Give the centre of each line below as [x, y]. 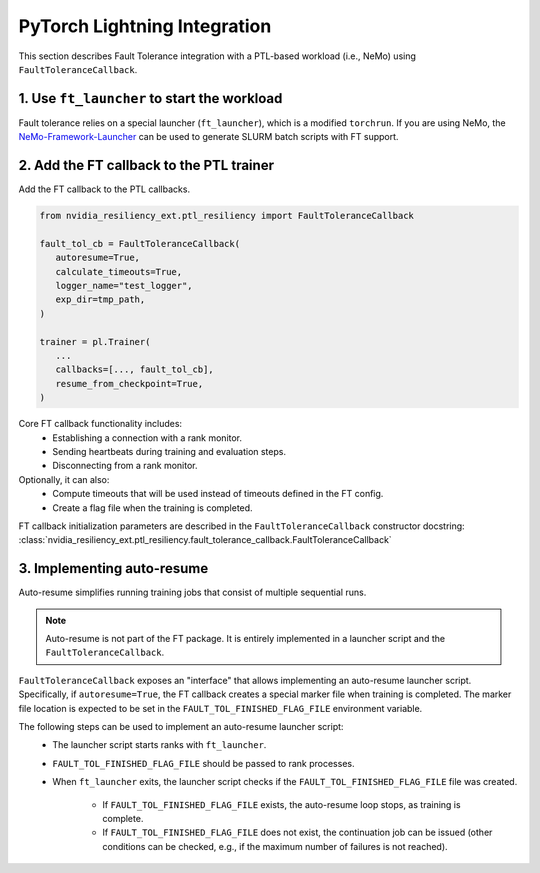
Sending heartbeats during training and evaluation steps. [169, 451]
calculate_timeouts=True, [119, 271]
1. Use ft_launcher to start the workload [150, 98]
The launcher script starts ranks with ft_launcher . [159, 745]
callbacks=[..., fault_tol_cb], [134, 369]
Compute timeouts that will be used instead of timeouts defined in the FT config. [218, 494]
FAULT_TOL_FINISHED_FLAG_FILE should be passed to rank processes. [203, 763]
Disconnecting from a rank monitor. [125, 466]
